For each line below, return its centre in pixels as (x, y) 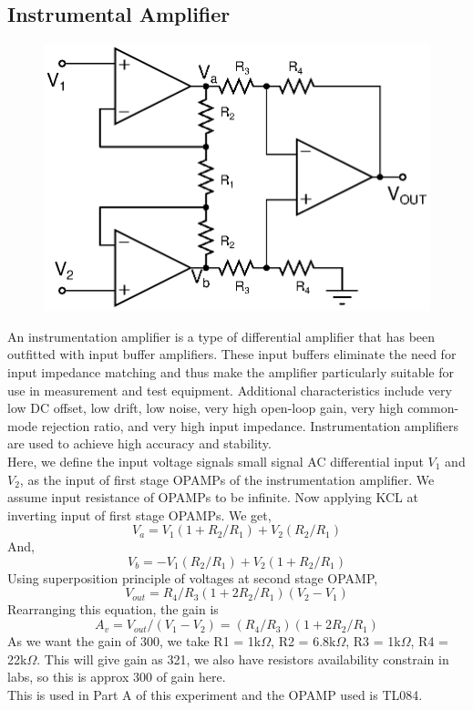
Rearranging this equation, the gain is (113, 609)
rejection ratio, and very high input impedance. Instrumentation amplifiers (250, 425)
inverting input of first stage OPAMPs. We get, (139, 514)
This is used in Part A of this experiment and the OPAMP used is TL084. (215, 694)
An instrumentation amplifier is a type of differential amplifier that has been (221, 336)
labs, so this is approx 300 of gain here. (117, 677)
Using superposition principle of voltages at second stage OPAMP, (193, 577)
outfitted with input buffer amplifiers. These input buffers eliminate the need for (232, 354)
